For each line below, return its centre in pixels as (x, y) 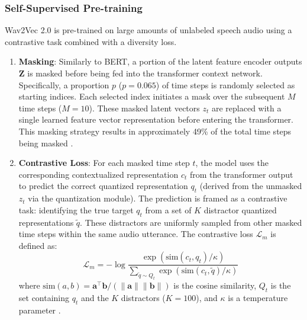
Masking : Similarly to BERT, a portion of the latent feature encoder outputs (160, 61)
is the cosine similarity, (215, 285)
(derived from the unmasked (251, 186)
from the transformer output (241, 174)
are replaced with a (246, 108)
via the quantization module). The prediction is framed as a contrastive (158, 198)
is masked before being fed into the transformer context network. (145, 73)
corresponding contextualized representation (98, 174)
